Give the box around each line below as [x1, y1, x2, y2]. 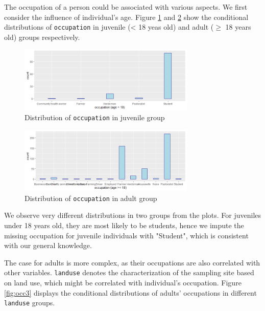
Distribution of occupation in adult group [25, 192, 157, 203]
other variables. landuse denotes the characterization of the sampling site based [4, 267, 254, 278]
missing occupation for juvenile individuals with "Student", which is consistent [4, 230, 249, 240]
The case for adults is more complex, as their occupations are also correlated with [4, 257, 260, 268]
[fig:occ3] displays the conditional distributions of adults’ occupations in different [4, 287, 257, 298]
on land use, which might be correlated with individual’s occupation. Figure [4, 277, 242, 288]
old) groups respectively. [4, 31, 80, 42]
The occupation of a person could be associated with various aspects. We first [4, 2, 248, 12]
